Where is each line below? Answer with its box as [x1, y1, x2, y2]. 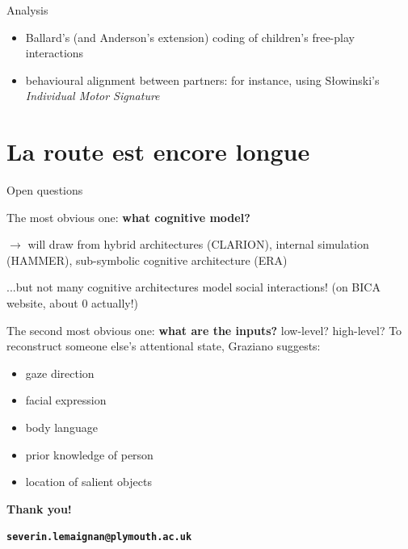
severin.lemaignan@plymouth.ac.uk [6, 531, 192, 543]
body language [25, 419, 98, 436]
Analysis [6, 2, 48, 18]
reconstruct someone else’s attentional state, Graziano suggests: [6, 337, 321, 354]
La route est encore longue [6, 135, 310, 168]
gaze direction [25, 364, 95, 381]
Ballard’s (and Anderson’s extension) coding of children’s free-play [25, 28, 355, 45]
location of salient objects [25, 473, 152, 490]
